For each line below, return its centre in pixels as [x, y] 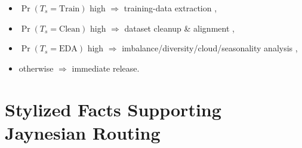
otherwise [36, 68]
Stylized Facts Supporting [113, 109]
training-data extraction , [170, 8]
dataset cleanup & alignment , [179, 28]
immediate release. [106, 68]
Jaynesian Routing [83, 132]
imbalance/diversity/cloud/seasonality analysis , [210, 48]
